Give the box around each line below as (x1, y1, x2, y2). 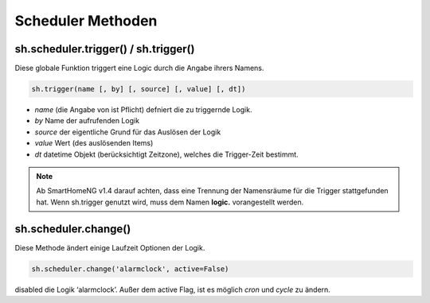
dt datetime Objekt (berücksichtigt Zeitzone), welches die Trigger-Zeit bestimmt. (34, 150, 299, 159)
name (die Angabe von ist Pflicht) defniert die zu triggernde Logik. (34, 105, 252, 115)
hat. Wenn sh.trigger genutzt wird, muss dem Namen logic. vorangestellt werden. (36, 197, 304, 207)
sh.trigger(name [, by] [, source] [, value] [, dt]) (31, 84, 246, 94)
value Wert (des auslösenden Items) (34, 138, 154, 148)
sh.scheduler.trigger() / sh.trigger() (14, 42, 195, 56)
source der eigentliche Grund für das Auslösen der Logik (34, 127, 221, 137)
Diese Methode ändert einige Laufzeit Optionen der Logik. (14, 243, 205, 252)
